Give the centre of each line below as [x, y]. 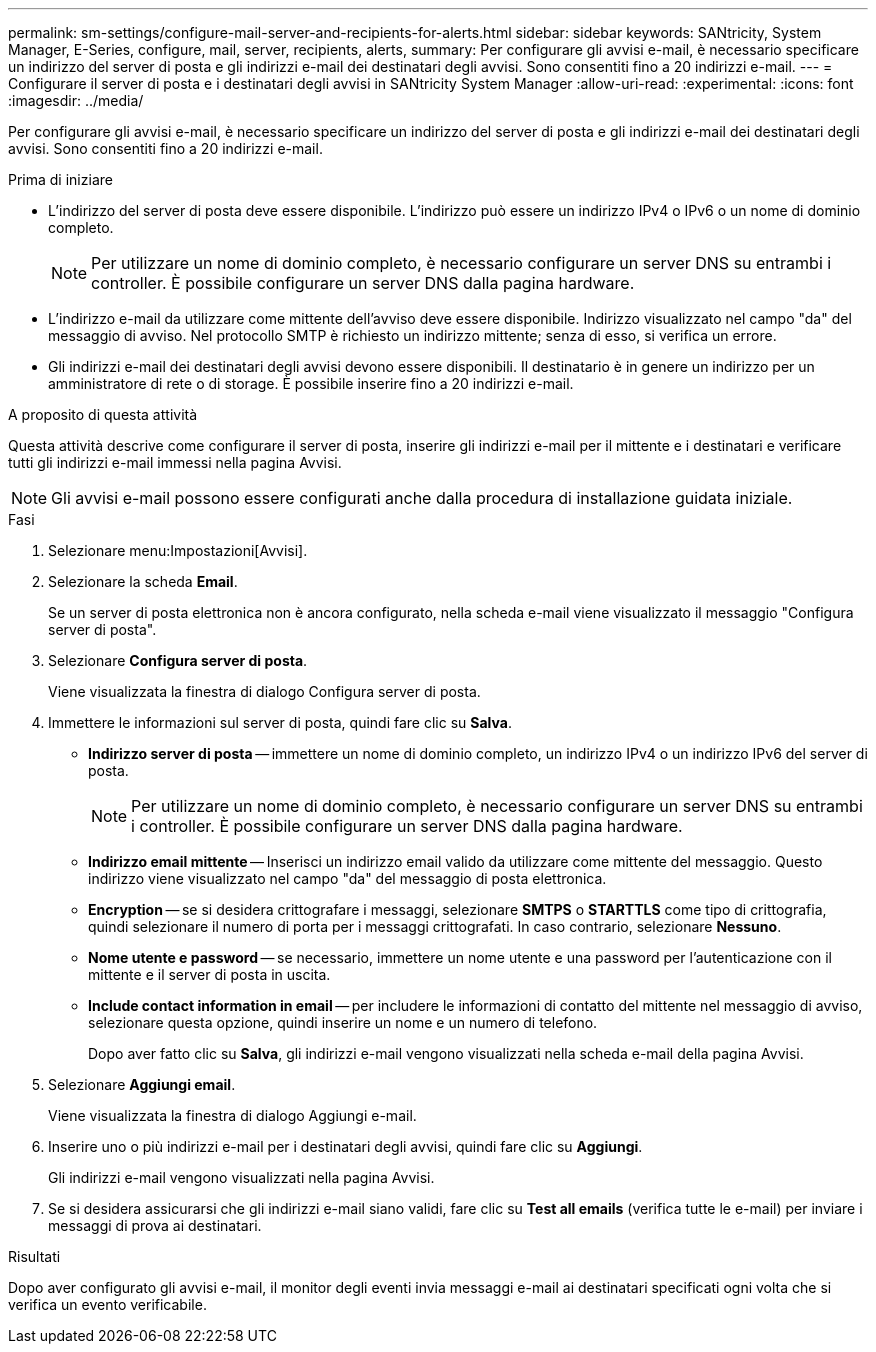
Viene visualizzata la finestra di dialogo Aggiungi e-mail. [232, 1115]
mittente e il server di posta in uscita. [209, 974]
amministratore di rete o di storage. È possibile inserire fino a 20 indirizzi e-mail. [311, 383]
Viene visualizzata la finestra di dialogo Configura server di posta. [264, 691]
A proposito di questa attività [103, 414]
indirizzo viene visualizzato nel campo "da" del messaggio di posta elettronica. [347, 878]
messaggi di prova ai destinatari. [155, 1225]
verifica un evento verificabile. [107, 1304]
